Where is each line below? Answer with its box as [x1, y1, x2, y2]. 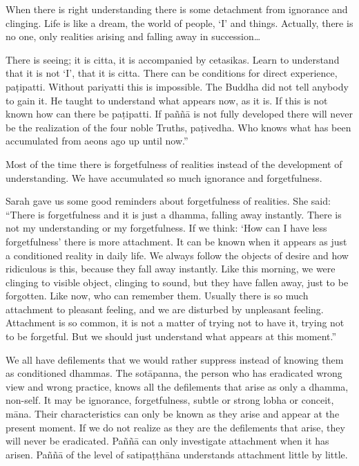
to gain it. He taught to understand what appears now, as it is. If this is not [6, 93, 328, 107]
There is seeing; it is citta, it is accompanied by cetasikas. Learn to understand [6, 52, 340, 66]
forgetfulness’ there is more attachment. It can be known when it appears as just [6, 234, 347, 248]
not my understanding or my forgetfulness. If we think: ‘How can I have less [6, 221, 327, 235]
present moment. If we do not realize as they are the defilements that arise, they [6, 420, 345, 434]
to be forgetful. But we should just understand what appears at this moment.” [6, 329, 337, 344]
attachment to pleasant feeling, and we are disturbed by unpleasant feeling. [6, 301, 324, 316]
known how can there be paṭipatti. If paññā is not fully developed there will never [6, 106, 353, 121]
